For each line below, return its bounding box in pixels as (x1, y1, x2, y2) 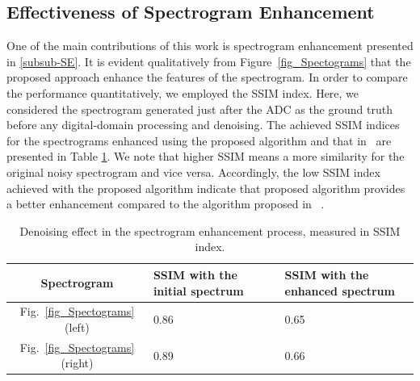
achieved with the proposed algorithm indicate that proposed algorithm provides (6, 179, 405, 196)
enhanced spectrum (284, 282, 395, 299)
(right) (61, 354, 94, 371)
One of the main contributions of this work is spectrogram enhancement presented (6, 37, 414, 54)
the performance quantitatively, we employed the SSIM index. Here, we (6, 84, 359, 101)
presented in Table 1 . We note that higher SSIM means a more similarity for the (6, 148, 405, 165)
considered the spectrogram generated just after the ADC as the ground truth (6, 100, 393, 117)
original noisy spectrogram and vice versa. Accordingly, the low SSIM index (6, 163, 380, 180)
